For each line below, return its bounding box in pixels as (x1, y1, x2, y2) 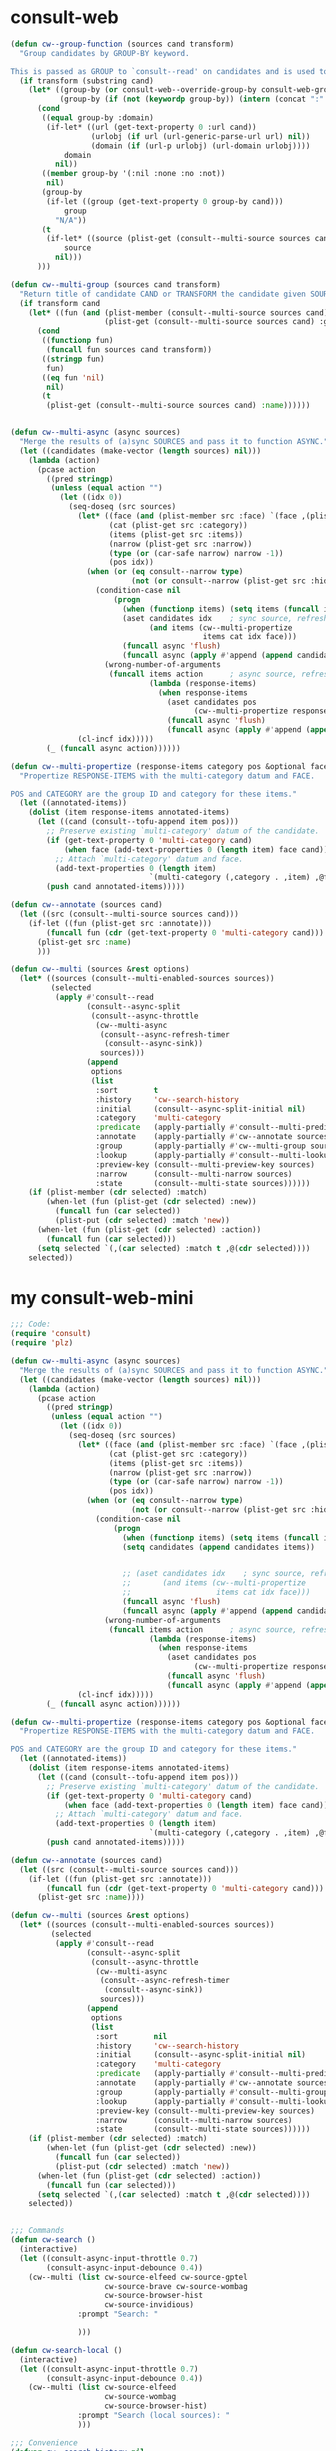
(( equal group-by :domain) (41, 113, 155, 123)
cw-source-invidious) (104, 2300, 195, 2310)
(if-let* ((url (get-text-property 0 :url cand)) (46, 122, 257, 132)
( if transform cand (19, 298, 101, 308)
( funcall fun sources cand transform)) (46, 345, 213, 355)
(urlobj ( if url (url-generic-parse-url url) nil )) (90, 131, 311, 141)
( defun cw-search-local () (10, 2345, 123, 2355)
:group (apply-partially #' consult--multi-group (95, 2087, 329, 2097)
